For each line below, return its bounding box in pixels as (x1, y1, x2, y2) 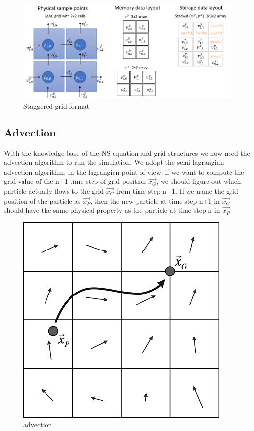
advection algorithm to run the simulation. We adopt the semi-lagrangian (4, 157, 224, 167)
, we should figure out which (156, 176, 241, 186)
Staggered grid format (23, 100, 90, 111)
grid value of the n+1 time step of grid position (4, 176, 146, 186)
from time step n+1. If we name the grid (116, 185, 238, 196)
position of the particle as (4, 195, 81, 205)
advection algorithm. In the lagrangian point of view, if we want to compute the (4, 166, 244, 177)
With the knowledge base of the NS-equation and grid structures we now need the (4, 147, 250, 158)
